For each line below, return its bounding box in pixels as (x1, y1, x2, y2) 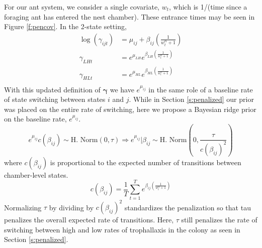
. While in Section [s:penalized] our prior (129, 94, 254, 104)
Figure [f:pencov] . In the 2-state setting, (4, 21, 127, 32)
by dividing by (49, 202, 94, 212)
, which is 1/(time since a (169, 2, 247, 12)
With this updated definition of (4, 84, 101, 94)
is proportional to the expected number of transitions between (50, 157, 241, 167)
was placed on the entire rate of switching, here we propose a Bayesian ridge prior (4, 103, 256, 114)
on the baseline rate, (4, 113, 67, 124)
